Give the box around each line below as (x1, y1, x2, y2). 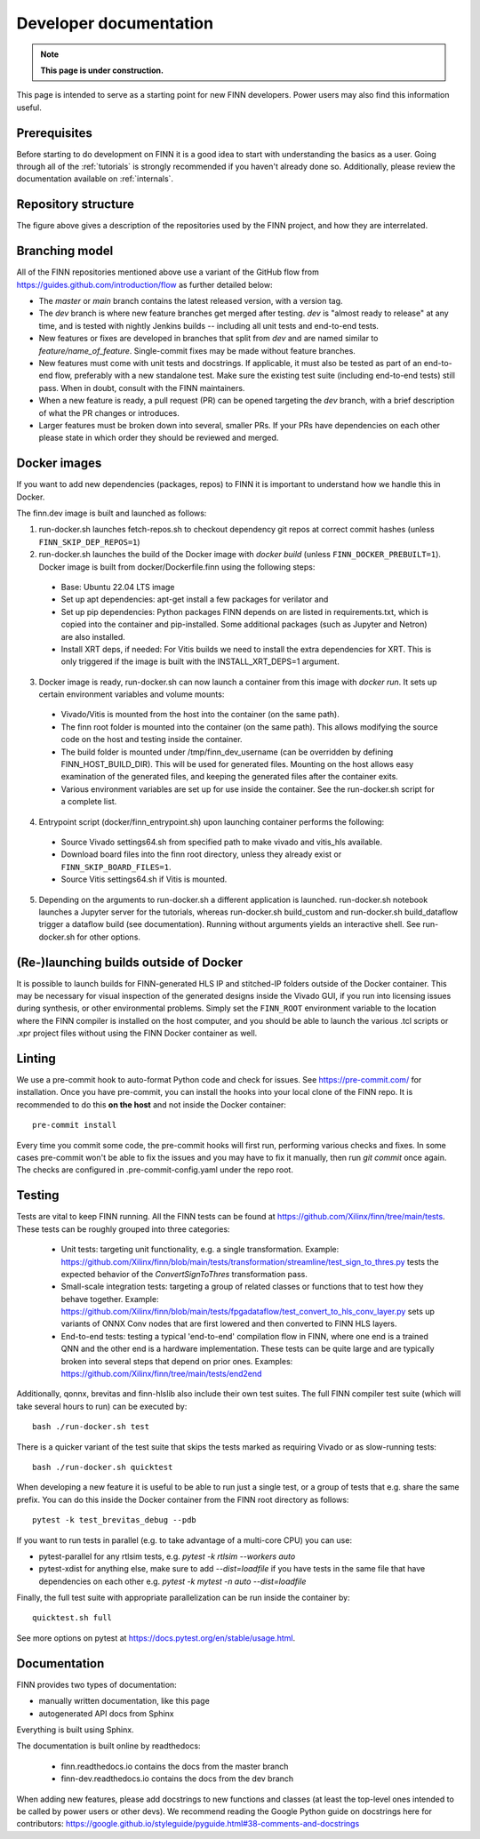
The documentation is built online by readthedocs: (16, 1740, 201, 1751)
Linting (16, 1051, 57, 1066)
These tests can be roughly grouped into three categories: (16, 1223, 230, 1235)
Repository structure (16, 196, 135, 212)
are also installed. (60, 631, 126, 642)
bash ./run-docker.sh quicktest (32, 1462, 173, 1472)
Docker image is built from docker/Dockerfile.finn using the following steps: (38, 561, 316, 572)
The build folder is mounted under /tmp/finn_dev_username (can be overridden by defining (60, 747, 394, 757)
